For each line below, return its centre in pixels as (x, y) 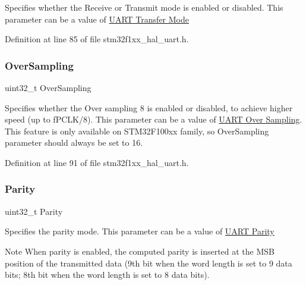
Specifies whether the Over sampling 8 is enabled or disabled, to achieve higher (149, 107)
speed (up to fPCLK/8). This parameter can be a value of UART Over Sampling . (154, 119)
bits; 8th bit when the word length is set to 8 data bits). (107, 275)
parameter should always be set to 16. (74, 142)
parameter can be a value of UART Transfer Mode (97, 19)
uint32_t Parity (34, 211)
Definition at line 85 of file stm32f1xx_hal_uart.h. (97, 39)
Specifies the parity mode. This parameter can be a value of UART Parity (140, 231)
